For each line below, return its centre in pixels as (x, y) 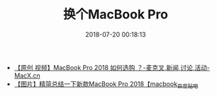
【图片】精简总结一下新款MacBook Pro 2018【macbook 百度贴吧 (106, 84)
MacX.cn (27, 76)
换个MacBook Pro (116, 14)
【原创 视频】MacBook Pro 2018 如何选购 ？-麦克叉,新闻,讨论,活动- (112, 67)
